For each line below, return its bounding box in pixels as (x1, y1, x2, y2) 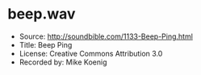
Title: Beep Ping (19, 40, 73, 49)
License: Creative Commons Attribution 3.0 (19, 48, 163, 58)
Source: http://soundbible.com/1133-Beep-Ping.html (19, 31, 193, 41)
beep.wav (7, 5, 76, 23)
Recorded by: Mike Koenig (19, 57, 107, 67)
